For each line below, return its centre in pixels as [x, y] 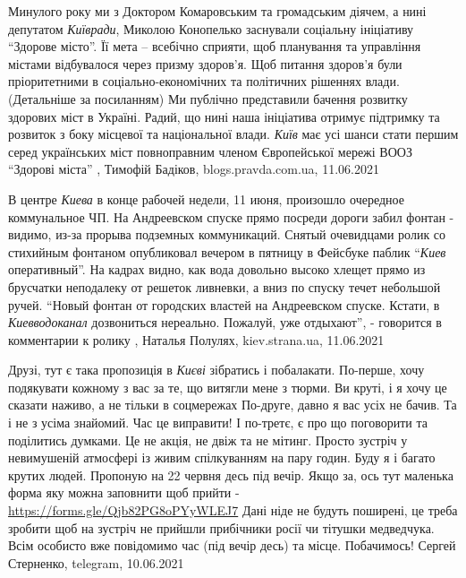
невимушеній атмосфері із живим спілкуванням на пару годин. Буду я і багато [222, 457]
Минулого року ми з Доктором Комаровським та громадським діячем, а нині [217, 11]
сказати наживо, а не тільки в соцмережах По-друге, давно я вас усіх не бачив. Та [233, 405]
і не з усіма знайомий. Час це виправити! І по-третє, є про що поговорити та [218, 423]
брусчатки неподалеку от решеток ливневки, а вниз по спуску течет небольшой [225, 286]
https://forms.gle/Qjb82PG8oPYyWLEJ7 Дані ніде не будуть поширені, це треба [233, 510]
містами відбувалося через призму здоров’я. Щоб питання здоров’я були [205, 63]
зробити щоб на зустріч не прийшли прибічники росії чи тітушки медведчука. [221, 527]
